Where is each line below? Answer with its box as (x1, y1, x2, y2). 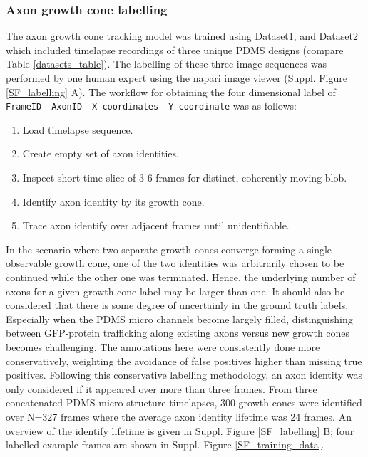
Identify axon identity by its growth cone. (22, 194, 205, 209)
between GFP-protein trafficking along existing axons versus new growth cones (6, 325, 350, 340)
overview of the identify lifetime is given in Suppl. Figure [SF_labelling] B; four (6, 423, 354, 438)
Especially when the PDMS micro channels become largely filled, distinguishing (6, 311, 353, 326)
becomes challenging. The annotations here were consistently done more (6, 339, 320, 354)
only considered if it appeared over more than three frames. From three (6, 381, 317, 396)
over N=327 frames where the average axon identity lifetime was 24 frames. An (6, 409, 352, 424)
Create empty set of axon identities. (22, 146, 179, 161)
